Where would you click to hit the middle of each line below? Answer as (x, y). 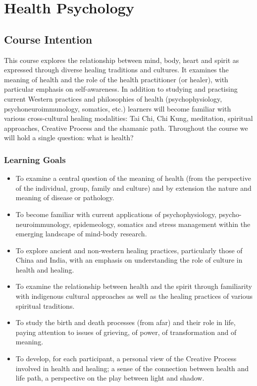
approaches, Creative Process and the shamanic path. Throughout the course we (126, 128)
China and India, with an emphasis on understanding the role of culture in (129, 260)
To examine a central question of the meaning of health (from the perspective (133, 178)
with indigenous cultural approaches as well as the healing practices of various (134, 296)
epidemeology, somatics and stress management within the (162, 224)
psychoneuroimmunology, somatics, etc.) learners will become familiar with (118, 108)
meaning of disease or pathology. (65, 197)
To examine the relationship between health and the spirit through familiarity (134, 286)
